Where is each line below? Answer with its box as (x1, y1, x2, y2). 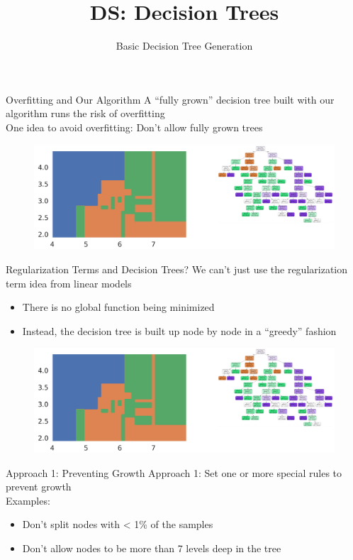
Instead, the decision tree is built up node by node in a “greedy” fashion (22, 323, 337, 338)
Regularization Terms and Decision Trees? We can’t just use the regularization (6, 261, 348, 276)
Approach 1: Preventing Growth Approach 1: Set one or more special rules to (6, 465, 342, 480)
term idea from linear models (6, 275, 132, 290)
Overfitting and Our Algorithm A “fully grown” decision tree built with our (6, 92, 335, 106)
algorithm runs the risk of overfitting (6, 106, 165, 121)
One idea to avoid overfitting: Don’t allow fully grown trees (6, 119, 263, 134)
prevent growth (6, 479, 72, 494)
